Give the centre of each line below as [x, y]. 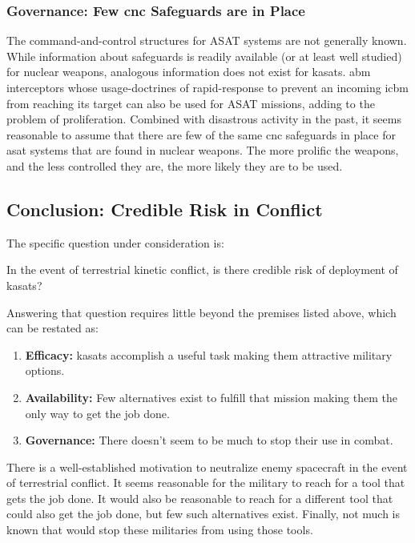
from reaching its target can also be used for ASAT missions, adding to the [191, 103]
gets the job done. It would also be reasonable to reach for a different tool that [200, 498]
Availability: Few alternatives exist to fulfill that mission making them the [211, 397]
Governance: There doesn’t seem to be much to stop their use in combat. [209, 440]
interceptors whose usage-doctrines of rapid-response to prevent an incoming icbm [207, 87]
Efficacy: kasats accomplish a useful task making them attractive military [209, 354]
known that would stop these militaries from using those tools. [160, 530]
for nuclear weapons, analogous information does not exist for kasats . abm [189, 72]
